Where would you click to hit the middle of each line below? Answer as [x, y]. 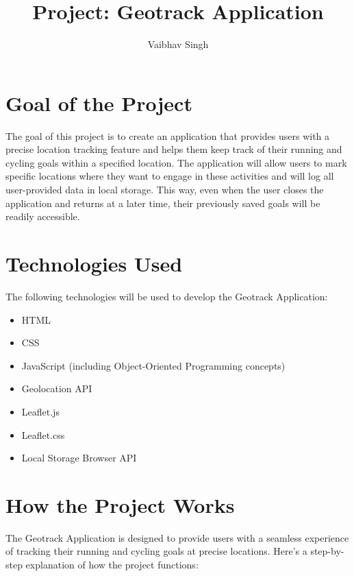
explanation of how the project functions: [112, 564]
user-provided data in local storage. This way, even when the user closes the [165, 190]
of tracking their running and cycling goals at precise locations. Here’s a [156, 551]
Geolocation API [57, 388]
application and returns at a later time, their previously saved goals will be [163, 203]
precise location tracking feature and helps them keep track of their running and [174, 149]
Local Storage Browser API [79, 458]
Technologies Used [94, 263]
